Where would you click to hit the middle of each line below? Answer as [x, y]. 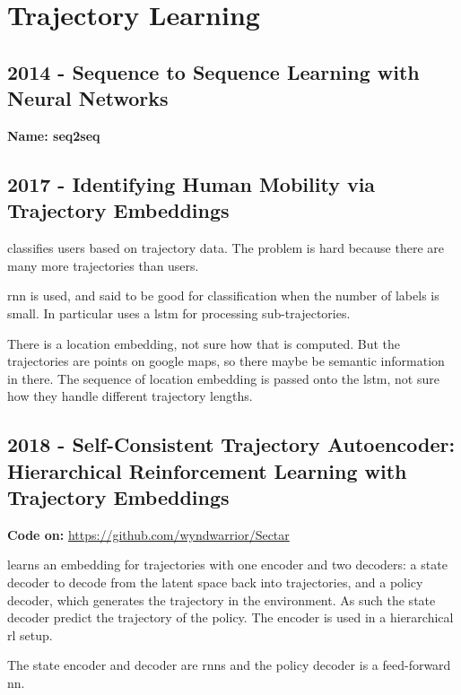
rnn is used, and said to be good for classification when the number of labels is [223, 295]
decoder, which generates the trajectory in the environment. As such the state [222, 599]
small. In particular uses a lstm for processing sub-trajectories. [179, 313]
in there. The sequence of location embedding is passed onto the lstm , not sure [223, 378]
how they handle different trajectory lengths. [130, 396]
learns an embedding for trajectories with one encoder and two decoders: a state [227, 565]
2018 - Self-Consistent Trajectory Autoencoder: [231, 444]
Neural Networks [88, 98]
